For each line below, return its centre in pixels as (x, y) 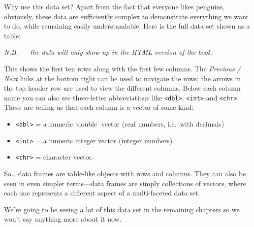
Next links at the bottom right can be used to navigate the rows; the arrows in (123, 78)
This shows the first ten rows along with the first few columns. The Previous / (122, 68)
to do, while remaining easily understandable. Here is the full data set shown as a (127, 26)
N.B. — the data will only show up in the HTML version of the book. (109, 52)
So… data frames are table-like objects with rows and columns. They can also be (125, 173)
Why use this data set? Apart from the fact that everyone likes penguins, (114, 6)
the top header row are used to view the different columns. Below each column (122, 88)
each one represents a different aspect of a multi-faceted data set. (102, 193)
